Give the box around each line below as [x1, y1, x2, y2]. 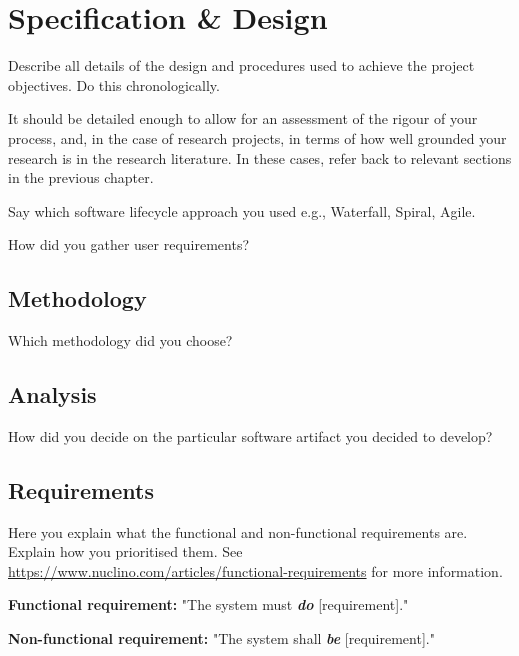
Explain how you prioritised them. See [8, 541, 243, 562]
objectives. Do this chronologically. [8, 74, 220, 95]
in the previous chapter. [8, 167, 154, 188]
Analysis [8, 379, 97, 410]
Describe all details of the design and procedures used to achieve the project [8, 55, 475, 76]
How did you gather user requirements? [8, 234, 250, 255]
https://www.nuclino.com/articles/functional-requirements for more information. [8, 560, 503, 581]
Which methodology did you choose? [8, 330, 233, 351]
